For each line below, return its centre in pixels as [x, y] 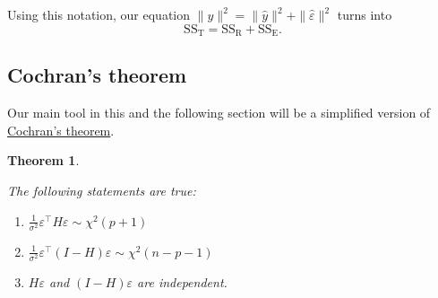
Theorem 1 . [43, 160]
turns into [365, 14]
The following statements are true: [102, 191]
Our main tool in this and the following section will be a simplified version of [219, 113]
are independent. [182, 281]
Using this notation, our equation [99, 14]
